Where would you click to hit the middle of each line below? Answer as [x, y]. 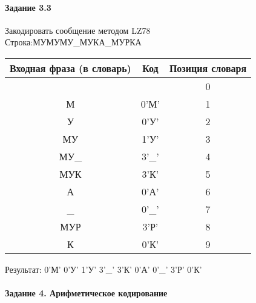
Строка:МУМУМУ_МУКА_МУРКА [73, 42]
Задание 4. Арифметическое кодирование [86, 293]
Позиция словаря [208, 68]
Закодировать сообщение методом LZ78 [78, 30]
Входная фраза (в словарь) [71, 68]
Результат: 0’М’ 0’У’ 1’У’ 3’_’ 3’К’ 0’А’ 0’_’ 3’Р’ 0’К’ [103, 269]
